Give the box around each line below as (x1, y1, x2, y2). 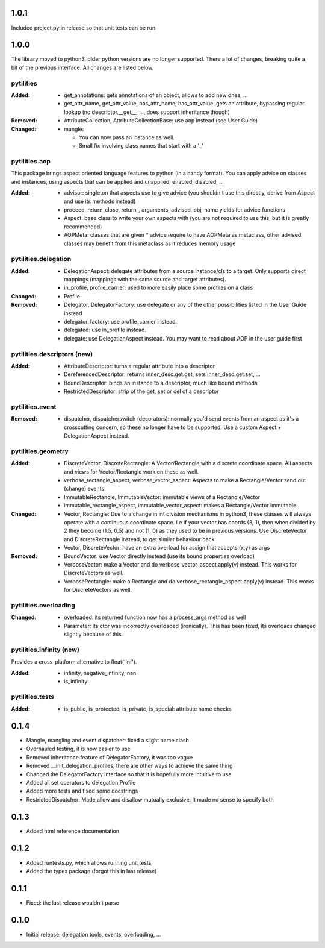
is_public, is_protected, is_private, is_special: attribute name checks (64, 705, 232, 712)
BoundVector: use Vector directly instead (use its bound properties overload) (64, 552, 255, 560)
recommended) (64, 223, 102, 230)
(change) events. (64, 485, 106, 492)
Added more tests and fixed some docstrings (26, 787, 138, 795)
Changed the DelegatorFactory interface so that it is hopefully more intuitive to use (26, 770, 232, 777)
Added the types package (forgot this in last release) (26, 867, 157, 874)
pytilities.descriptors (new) (11, 350, 93, 358)
